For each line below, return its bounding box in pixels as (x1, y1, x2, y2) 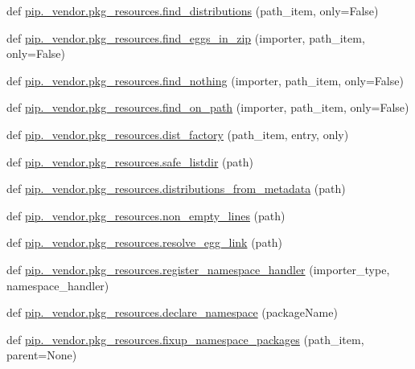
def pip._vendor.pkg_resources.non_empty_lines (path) (6, 207, 286, 223)
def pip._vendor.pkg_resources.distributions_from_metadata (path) (6, 180, 346, 197)
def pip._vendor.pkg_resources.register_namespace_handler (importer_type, (6, 260, 390, 277)
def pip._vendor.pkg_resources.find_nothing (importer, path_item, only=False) (6, 72, 404, 88)
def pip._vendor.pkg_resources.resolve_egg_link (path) (6, 234, 283, 251)
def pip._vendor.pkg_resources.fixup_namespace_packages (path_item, (6, 330, 364, 347)
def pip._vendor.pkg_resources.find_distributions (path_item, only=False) (6, 2, 379, 18)
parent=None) (6, 346, 77, 363)
